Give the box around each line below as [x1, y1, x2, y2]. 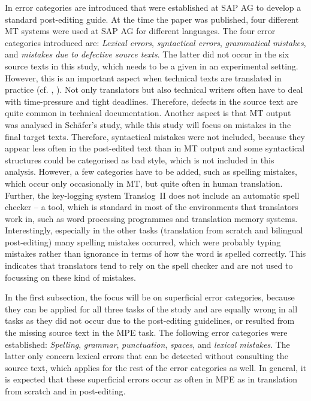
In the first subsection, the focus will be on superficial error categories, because [5, 291, 295, 303]
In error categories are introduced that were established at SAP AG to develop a [5, 1, 301, 13]
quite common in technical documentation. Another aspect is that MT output [5, 107, 291, 119]
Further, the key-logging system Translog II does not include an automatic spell [5, 189, 300, 201]
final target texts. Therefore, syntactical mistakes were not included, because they [5, 130, 306, 142]
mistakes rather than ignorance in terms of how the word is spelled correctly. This [5, 247, 306, 260]
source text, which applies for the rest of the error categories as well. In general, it [5, 361, 307, 373]
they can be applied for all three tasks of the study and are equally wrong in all [5, 302, 298, 315]
